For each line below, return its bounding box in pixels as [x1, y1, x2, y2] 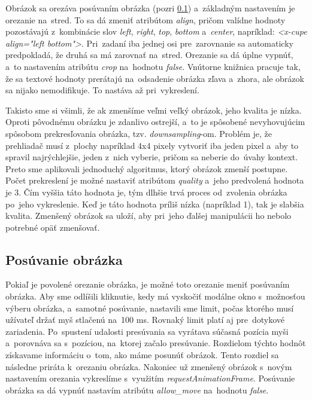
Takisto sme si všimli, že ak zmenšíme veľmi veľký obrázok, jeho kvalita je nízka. [5, 103, 302, 116]
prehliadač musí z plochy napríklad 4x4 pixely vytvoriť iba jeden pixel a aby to [5, 139, 299, 151]
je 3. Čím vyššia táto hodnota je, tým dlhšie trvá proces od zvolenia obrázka [5, 185, 287, 198]
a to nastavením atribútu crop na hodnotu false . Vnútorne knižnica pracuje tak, [5, 60, 301, 72]
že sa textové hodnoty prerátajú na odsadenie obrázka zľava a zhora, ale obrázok [5, 72, 304, 84]
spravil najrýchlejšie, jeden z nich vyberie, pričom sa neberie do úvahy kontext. [5, 151, 298, 163]
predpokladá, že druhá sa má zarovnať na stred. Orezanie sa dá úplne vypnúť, [5, 48, 293, 61]
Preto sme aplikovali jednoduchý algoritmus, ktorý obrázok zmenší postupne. [5, 162, 288, 175]
